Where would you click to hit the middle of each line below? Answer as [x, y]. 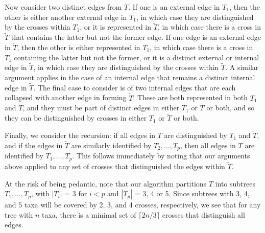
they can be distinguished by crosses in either [76, 118]
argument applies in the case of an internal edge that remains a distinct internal [130, 77]
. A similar [242, 67]
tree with [19, 214]
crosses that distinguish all [203, 214]
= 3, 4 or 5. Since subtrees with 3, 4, [192, 193]
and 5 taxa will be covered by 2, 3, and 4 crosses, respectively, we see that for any [133, 205]
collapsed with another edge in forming [66, 97]
